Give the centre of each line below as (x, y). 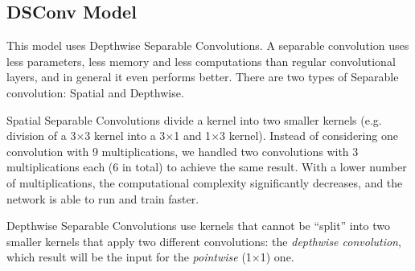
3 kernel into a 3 (125, 135)
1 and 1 (193, 135)
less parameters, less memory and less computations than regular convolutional (201, 61)
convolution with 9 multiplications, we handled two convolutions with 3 (183, 151)
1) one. (277, 257)
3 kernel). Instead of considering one (309, 135)
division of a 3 (41, 135)
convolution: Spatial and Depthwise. (95, 92)
